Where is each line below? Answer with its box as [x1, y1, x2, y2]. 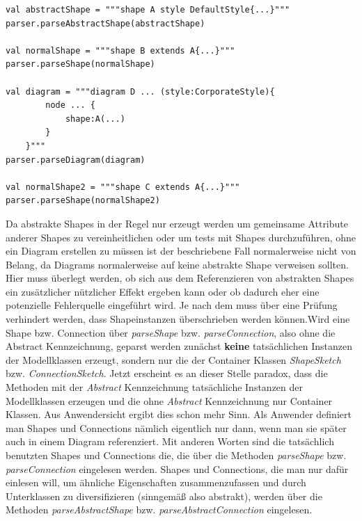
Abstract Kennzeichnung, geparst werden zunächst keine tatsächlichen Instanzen [6, 339, 352, 353]
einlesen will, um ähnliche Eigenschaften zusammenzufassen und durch [6, 475, 306, 490]
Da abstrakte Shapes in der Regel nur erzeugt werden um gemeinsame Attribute [6, 216, 348, 230]
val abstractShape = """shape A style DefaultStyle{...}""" [6, 5, 290, 15]
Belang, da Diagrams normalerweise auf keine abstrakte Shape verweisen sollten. [6, 257, 349, 271]
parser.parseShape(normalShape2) [6, 195, 160, 206]
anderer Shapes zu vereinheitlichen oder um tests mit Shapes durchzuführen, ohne [6, 230, 356, 244]
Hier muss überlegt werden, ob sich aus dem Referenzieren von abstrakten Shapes [6, 271, 354, 285]
